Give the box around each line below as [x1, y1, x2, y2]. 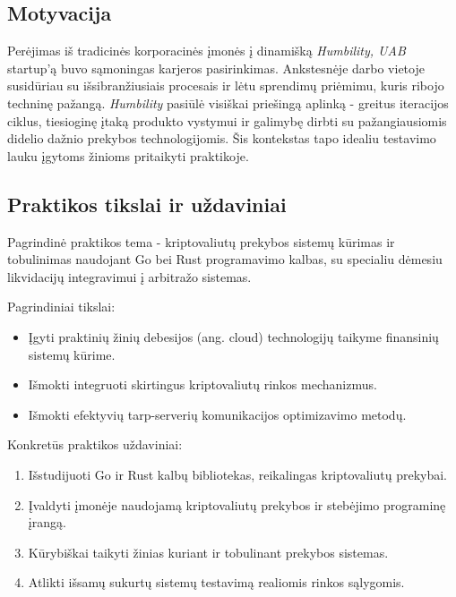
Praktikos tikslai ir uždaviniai [7, 190, 287, 217]
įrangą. [28, 513, 66, 532]
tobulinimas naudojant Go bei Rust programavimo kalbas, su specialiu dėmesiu [7, 250, 443, 269]
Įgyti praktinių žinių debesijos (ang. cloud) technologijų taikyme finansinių [28, 327, 439, 345]
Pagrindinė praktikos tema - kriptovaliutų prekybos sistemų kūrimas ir [7, 232, 395, 251]
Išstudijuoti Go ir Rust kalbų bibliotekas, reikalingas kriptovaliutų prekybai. [28, 465, 448, 483]
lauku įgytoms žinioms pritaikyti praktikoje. [7, 146, 249, 165]
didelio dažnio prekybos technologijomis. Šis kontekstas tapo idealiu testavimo [7, 129, 436, 148]
